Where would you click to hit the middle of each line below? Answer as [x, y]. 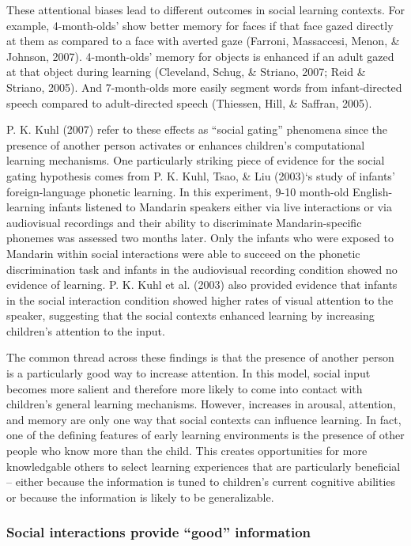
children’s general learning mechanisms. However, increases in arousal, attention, [202, 404]
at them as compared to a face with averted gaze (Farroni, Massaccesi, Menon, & [203, 41]
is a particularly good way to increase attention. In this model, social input [189, 373]
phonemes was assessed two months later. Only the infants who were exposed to [200, 238]
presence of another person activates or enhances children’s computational [186, 144]
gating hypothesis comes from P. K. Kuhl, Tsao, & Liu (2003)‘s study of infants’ [201, 175]
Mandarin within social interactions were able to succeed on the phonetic [183, 253]
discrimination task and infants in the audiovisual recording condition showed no [202, 269]
